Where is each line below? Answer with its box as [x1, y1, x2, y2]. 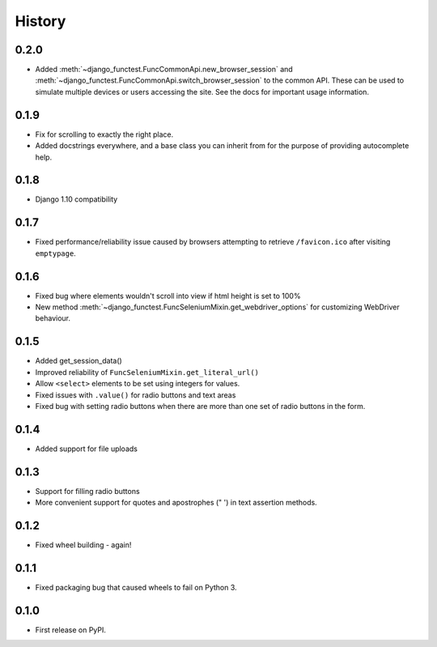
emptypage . [35, 248, 76, 258]
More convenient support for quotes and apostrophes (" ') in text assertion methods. [35, 498, 317, 508]
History [15, 12, 66, 30]
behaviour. [35, 313, 71, 323]
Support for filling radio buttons [35, 486, 141, 496]
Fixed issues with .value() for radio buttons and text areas [35, 389, 236, 400]
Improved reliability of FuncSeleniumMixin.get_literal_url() [35, 367, 259, 377]
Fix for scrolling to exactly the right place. [35, 130, 174, 139]
